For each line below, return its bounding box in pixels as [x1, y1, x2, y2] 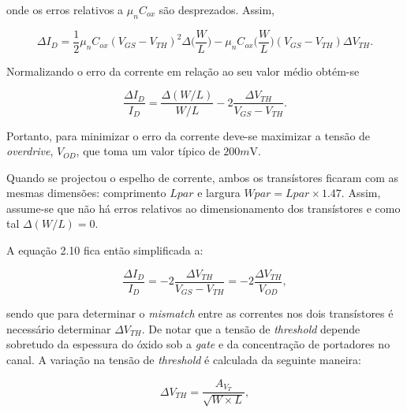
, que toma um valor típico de [76, 143, 220, 159]
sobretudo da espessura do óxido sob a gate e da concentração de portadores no [6, 336, 390, 352]
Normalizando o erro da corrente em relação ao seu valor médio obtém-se [6, 62, 360, 79]
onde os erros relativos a [6, 2, 124, 17]
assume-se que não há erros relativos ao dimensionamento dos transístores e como [6, 199, 401, 216]
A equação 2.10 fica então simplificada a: [6, 242, 203, 259]
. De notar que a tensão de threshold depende [141, 320, 360, 337]
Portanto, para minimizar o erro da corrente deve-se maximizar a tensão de [6, 127, 371, 143]
